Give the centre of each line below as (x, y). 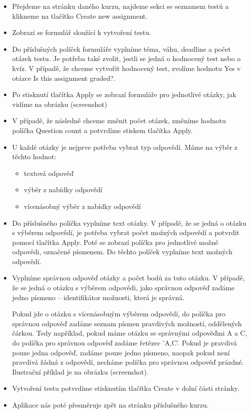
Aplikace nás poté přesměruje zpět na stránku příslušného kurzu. (110, 405)
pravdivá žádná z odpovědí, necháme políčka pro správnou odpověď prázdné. (128, 362)
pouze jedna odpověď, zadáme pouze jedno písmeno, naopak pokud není (121, 352)
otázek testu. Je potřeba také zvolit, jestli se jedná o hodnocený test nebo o (126, 58)
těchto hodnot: (34, 156)
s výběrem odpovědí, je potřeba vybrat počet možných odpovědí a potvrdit (126, 232)
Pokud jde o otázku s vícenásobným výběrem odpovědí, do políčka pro (119, 314)
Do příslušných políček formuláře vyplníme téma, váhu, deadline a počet (121, 49)
